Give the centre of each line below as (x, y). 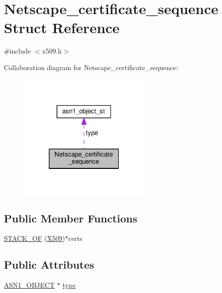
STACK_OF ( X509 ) (35, 238)
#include (18, 51)
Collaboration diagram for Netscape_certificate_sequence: (91, 67)
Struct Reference (62, 27)
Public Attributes (49, 265)
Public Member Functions (71, 218)
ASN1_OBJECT (29, 285)
